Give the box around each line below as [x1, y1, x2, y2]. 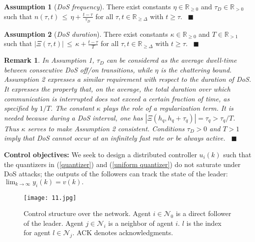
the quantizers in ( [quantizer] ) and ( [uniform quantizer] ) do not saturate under [4, 159, 241, 169]
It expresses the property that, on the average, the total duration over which [4, 84, 230, 94]
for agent [24, 227, 51, 238]
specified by [4, 103, 37, 113]
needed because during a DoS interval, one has [4, 112, 143, 122]
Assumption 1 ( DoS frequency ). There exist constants [4, 1, 171, 11]
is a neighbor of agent [108, 218, 173, 228]
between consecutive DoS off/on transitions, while [4, 64, 153, 74]
